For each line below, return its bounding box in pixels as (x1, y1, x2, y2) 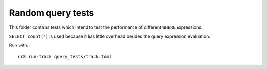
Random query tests (9, 7, 94, 18)
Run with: (9, 42, 29, 48)
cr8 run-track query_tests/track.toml (18, 54, 112, 59)
